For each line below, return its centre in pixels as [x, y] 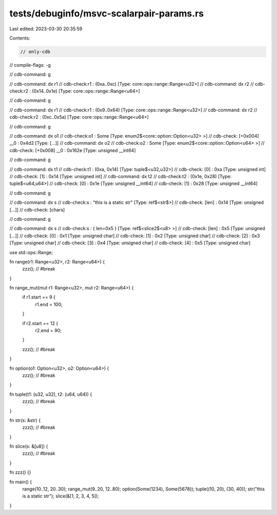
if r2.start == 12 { [40, 323]
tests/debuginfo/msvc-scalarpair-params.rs [107, 13]
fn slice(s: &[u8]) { [29, 446]
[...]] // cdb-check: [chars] [37, 209]
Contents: [20, 38]
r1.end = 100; [49, 304]
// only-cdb [35, 52]
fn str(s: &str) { [25, 420]
